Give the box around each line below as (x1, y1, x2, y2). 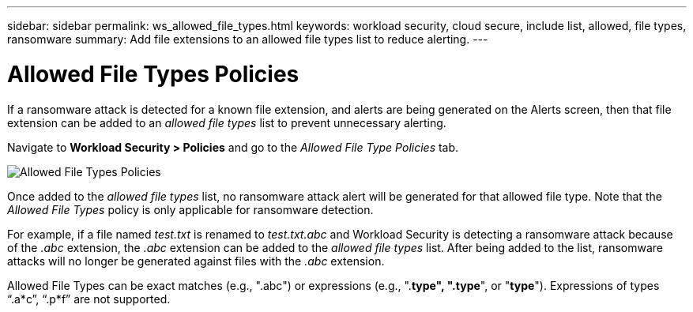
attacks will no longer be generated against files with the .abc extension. (7, 254, 385, 268)
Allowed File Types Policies (7, 60, 299, 88)
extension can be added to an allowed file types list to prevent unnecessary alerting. (7, 115, 446, 130)
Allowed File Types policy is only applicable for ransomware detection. (7, 202, 374, 216)
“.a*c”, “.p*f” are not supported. (7, 291, 171, 306)
